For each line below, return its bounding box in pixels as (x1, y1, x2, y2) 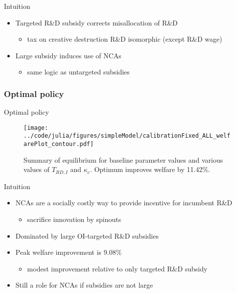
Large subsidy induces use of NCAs (15, 50, 121, 60)
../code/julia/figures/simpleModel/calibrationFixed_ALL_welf (24, 132, 231, 140)
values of (24, 164, 49, 174)
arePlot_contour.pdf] (24, 141, 94, 148)
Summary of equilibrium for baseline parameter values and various (24, 154, 223, 165)
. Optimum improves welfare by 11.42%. (90, 164, 211, 174)
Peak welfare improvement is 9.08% (15, 247, 122, 257)
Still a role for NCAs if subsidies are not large (15, 280, 153, 290)
